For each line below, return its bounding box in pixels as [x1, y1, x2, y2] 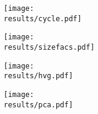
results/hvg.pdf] [4, 72, 73, 81]
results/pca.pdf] [4, 100, 73, 109]
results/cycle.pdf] [4, 14, 82, 23]
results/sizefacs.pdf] [4, 42, 95, 52]
